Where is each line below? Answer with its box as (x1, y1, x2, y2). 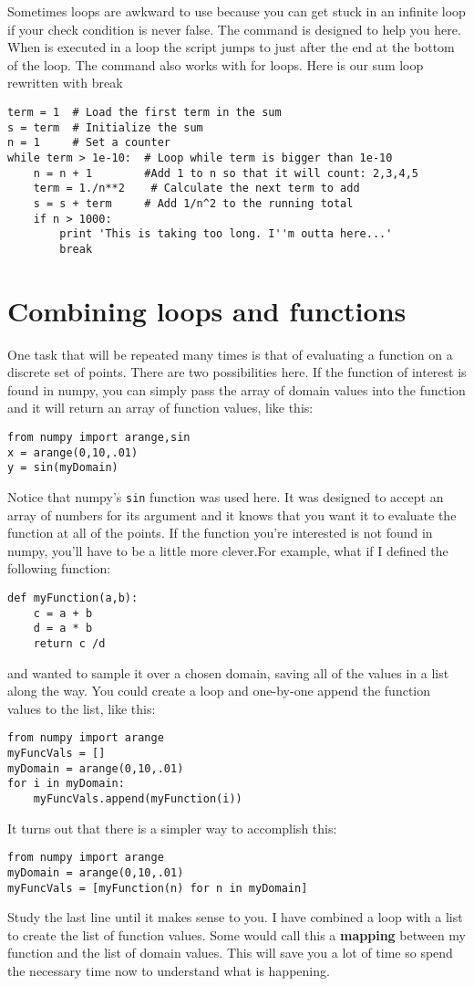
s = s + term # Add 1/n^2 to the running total (33, 196, 354, 210)
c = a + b (33, 606, 93, 620)
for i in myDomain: (7, 777, 125, 791)
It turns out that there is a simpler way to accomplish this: (7, 818, 337, 837)
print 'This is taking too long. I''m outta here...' (59, 227, 393, 241)
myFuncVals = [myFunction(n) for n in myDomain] (7, 881, 308, 895)
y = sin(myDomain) (7, 461, 118, 475)
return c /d (33, 637, 106, 650)
